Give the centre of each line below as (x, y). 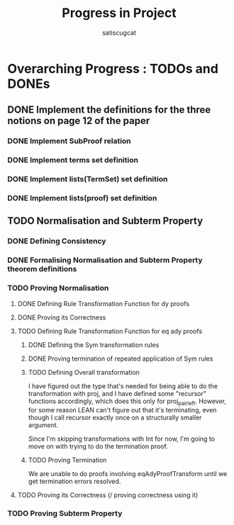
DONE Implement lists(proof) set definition (82, 198)
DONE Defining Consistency (57, 241)
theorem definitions (42, 269)
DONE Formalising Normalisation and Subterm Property (105, 260)
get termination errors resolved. (74, 481)
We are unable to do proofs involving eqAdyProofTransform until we (128, 474)
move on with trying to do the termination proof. (98, 446)
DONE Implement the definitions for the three (109, 110)
